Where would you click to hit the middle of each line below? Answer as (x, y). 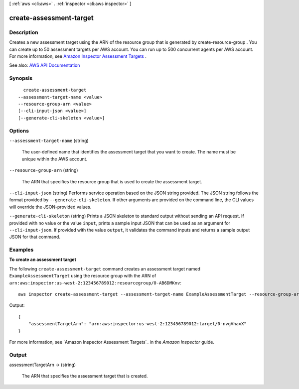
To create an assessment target (43, 259)
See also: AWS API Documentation (45, 65)
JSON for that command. (35, 237)
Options (19, 130)
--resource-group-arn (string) (44, 170)
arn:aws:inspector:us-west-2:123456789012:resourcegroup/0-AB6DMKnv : (95, 283)
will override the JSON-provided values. (50, 207)
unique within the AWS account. (55, 159)
